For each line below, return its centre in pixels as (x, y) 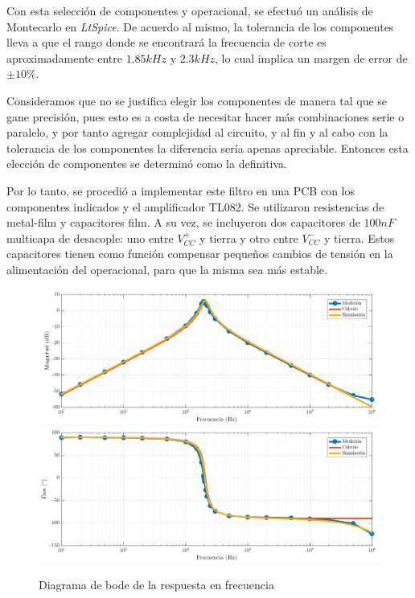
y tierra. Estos (360, 238)
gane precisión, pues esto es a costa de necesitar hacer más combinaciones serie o (205, 116)
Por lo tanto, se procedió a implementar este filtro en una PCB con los (181, 190)
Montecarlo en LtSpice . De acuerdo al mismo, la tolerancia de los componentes (200, 26)
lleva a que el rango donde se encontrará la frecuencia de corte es (166, 42)
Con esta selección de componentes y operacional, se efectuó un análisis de (190, 10)
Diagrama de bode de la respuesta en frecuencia (156, 585)
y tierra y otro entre (249, 238)
